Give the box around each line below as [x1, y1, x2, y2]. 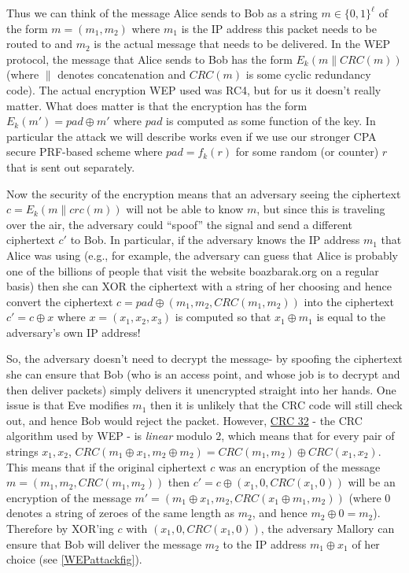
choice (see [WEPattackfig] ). [6, 551, 142, 567]
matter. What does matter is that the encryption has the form [6, 97, 308, 113]
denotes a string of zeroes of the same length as [6, 505, 235, 521]
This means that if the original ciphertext [6, 458, 207, 475]
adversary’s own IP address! [6, 323, 141, 340]
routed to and [6, 35, 73, 52]
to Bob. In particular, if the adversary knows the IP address [70, 231, 360, 248]
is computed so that [175, 309, 271, 325]
